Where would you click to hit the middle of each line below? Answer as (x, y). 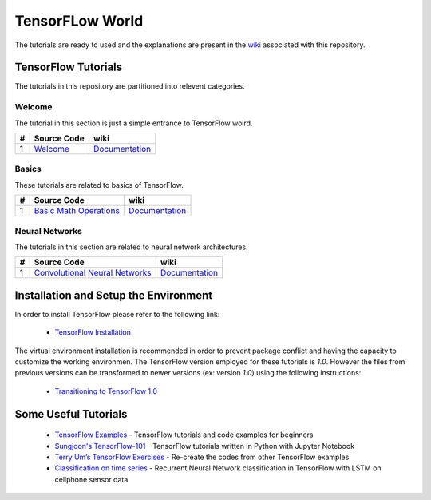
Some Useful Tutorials (71, 414)
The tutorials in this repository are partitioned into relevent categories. (130, 86)
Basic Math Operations (77, 211)
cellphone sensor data (91, 479)
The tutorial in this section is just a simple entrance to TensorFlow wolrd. (134, 123)
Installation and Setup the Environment (114, 295)
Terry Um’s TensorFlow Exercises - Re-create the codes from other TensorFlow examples (202, 457)
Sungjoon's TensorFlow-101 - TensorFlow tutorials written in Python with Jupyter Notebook (205, 446)
